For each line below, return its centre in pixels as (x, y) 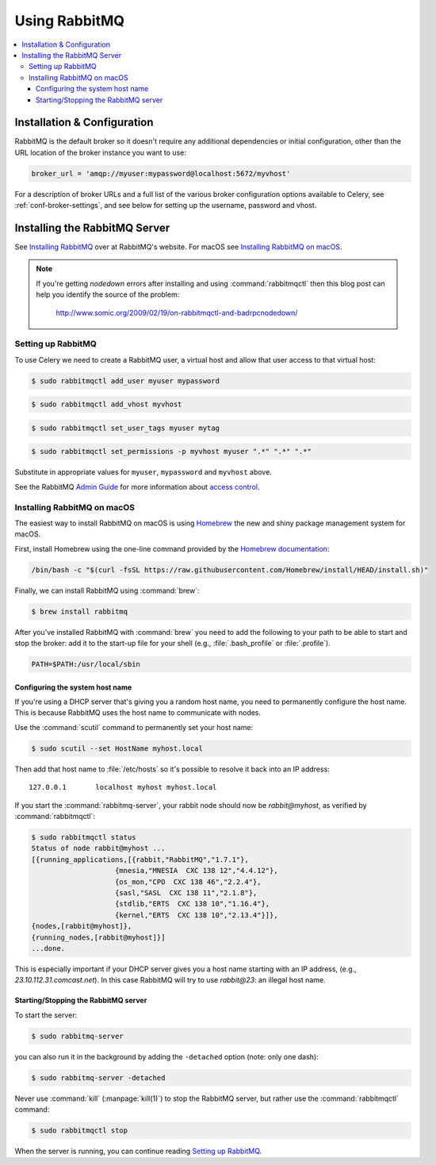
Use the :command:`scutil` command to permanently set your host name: (134, 727)
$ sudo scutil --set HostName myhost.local (117, 748)
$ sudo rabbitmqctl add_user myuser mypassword (125, 381)
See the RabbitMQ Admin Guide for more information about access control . (137, 486)
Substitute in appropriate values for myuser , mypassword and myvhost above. (143, 472)
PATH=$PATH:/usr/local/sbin (86, 664)
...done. (48, 948)
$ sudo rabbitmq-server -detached (98, 1078)
